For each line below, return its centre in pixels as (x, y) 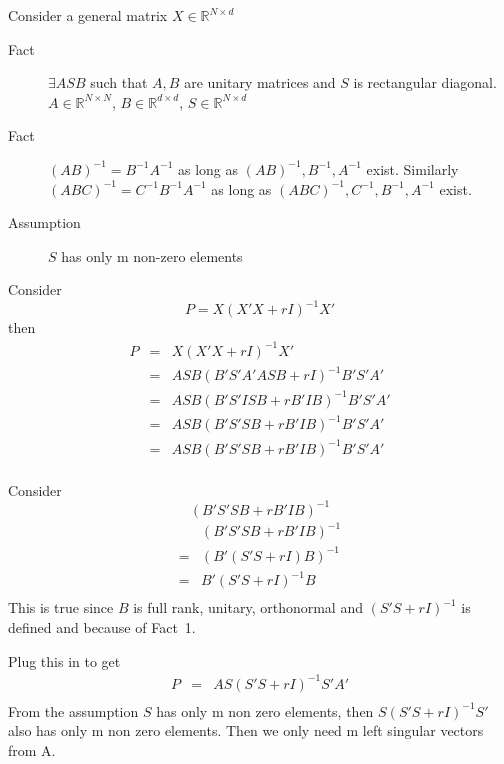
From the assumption (73, 710)
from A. (32, 749)
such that (119, 82)
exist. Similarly (412, 168)
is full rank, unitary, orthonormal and (248, 607)
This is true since (61, 607)
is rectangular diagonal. (425, 82)
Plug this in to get (64, 660)
